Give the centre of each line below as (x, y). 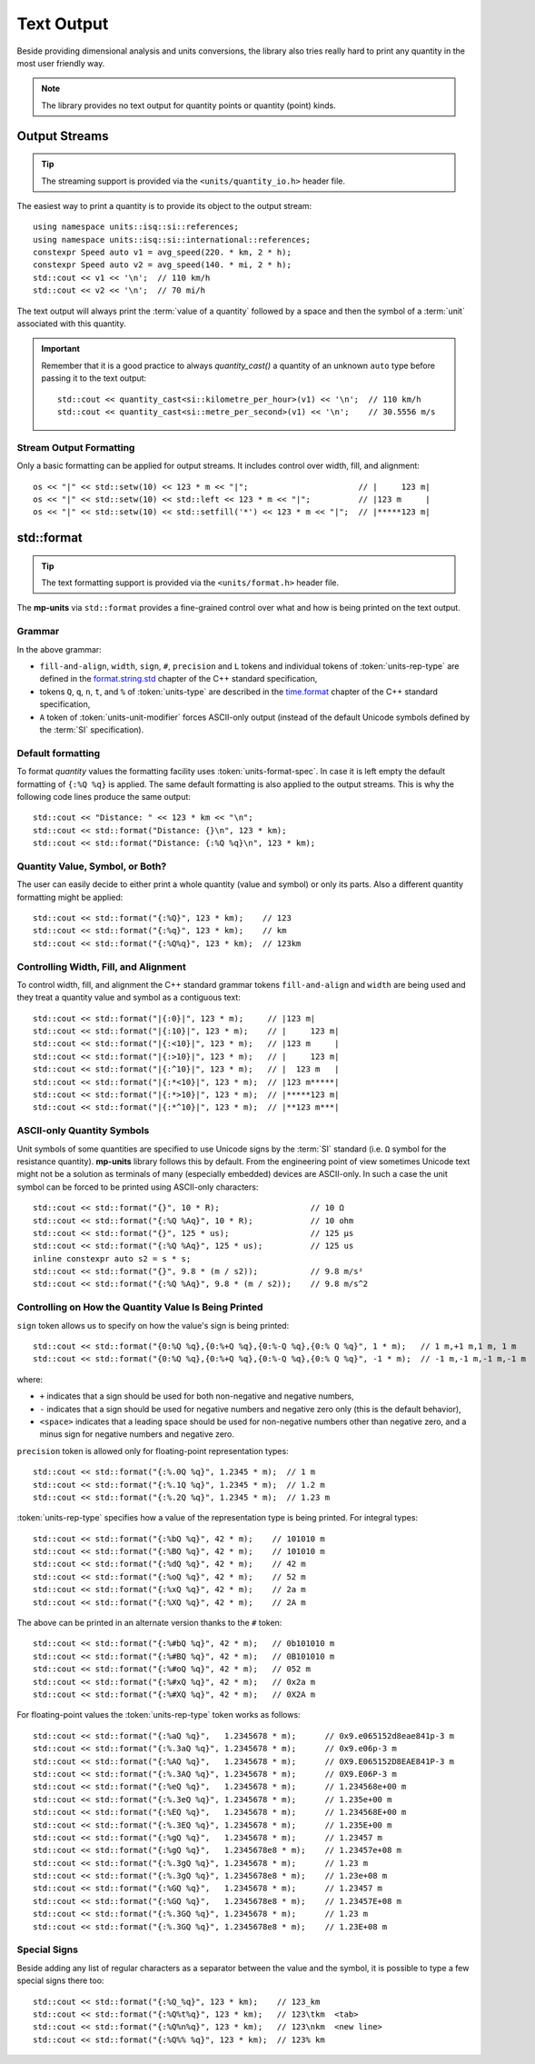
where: (30, 1379)
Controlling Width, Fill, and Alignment (101, 966)
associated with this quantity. (71, 324)
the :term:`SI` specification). (92, 729)
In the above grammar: (59, 649)
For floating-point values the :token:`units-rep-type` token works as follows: (159, 1715)
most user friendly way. (61, 63)
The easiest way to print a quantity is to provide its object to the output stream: (164, 205)
